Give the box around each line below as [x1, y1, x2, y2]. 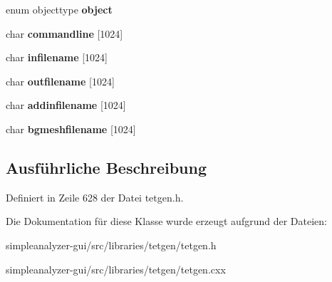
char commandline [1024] [6, 26, 123, 41]
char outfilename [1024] [6, 73, 115, 88]
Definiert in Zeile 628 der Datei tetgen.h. [6, 189, 184, 204]
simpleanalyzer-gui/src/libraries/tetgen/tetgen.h [6, 237, 217, 252]
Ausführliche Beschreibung [6, 156, 207, 178]
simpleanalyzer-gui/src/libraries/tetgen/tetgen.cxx [6, 261, 226, 276]
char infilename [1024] [6, 50, 108, 65]
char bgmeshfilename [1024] [6, 121, 136, 136]
